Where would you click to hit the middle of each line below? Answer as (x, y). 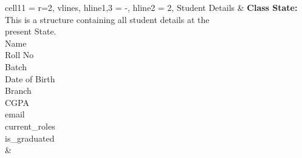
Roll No (19, 55)
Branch (18, 91)
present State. (31, 31)
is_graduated (30, 138)
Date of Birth (30, 78)
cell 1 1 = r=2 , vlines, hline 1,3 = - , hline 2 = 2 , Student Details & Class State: (151, 7)
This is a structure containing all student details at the (107, 19)
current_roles (30, 126)
